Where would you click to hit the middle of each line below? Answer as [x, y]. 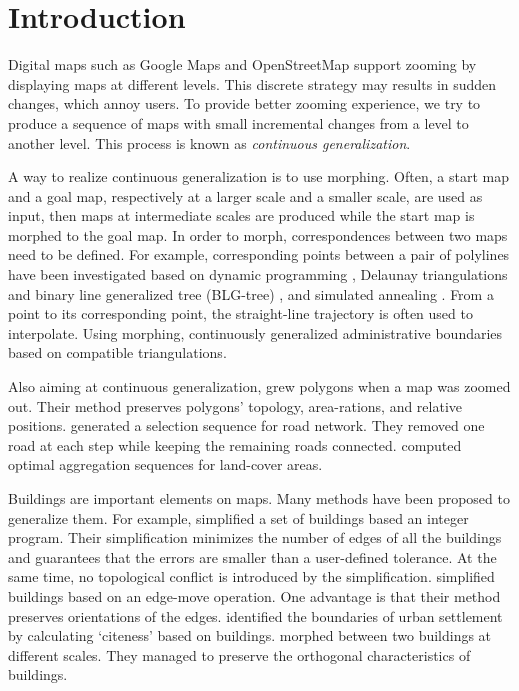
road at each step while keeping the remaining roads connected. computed [235, 444]
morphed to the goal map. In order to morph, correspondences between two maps [258, 234]
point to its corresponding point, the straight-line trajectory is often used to [240, 313]
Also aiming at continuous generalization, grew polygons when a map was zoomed [259, 386]
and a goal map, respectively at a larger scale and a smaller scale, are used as [245, 195]
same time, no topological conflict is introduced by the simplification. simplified [251, 576]
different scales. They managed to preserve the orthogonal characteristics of [239, 654]
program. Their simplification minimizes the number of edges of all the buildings [255, 537]
